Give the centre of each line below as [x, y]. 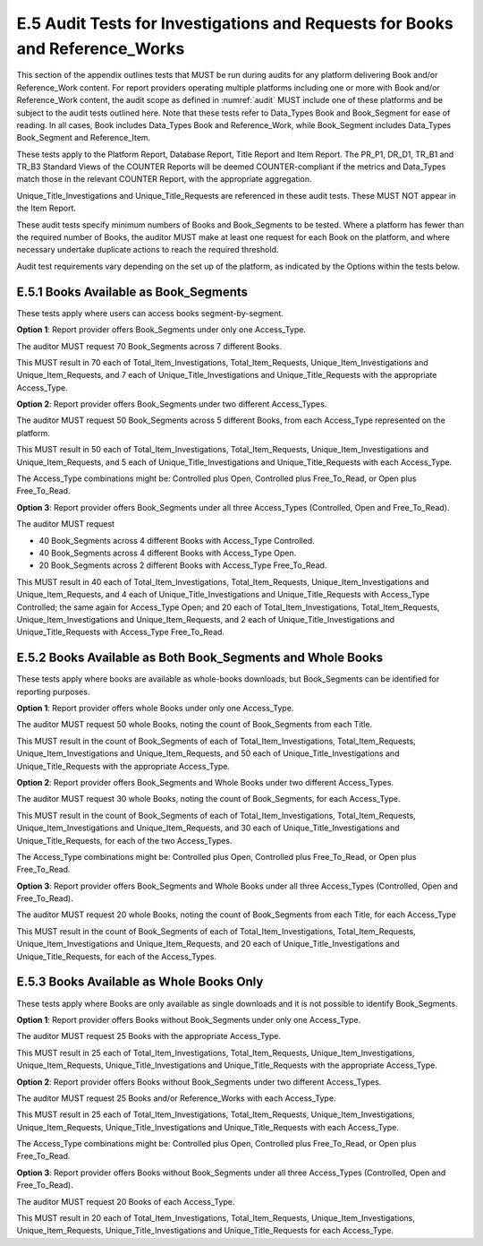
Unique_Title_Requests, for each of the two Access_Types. [124, 840]
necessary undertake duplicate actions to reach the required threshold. [148, 250]
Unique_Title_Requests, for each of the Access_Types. [116, 956]
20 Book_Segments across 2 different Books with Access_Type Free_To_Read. [183, 565]
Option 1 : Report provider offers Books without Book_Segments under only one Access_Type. [189, 1019]
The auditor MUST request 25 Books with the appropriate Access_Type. [149, 1036]
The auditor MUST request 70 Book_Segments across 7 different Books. [149, 346]
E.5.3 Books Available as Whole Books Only [140, 982]
